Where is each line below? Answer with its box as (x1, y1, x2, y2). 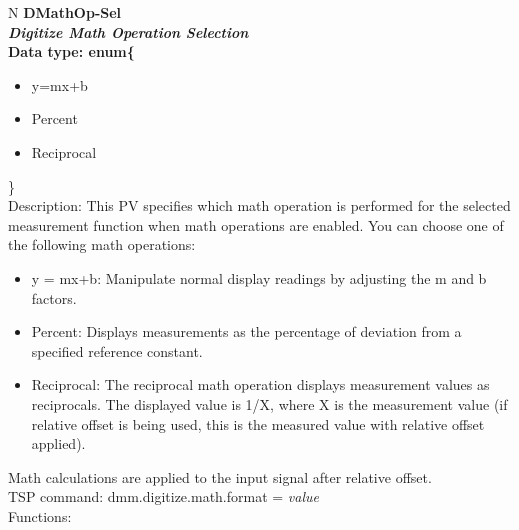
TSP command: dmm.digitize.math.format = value (8, 486, 319, 507)
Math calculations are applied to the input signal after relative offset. (8, 466, 432, 487)
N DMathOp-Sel (8, 2, 122, 22)
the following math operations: (8, 234, 196, 255)
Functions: (8, 505, 72, 526)
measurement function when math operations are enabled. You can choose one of (8, 214, 504, 235)
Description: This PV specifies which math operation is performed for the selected (8, 195, 511, 216)
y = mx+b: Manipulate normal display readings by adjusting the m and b (31, 267, 487, 288)
